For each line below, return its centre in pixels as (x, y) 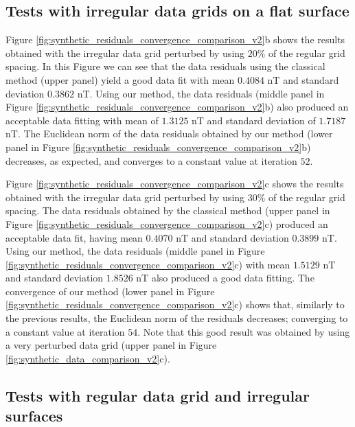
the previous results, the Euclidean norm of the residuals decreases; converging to (177, 318)
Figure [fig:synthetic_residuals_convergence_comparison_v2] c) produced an (167, 223)
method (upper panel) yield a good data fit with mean (120, 79)
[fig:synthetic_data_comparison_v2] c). (88, 358)
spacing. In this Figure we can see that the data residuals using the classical (165, 66)
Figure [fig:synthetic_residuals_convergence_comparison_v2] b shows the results (175, 39)
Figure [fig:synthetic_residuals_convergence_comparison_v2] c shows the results (175, 184)
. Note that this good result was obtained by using (244, 331)
